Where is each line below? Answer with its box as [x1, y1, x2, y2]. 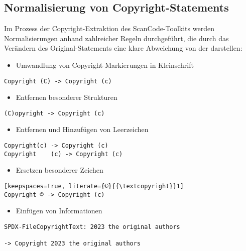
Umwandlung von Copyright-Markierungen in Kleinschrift [16, 59, 194, 70]
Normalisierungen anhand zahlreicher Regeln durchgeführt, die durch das [4, 33, 229, 43]
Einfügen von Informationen [16, 205, 102, 216]
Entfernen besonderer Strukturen [16, 92, 117, 102]
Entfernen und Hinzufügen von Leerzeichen [16, 124, 149, 135]
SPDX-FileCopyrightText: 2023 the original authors [4, 223, 180, 230]
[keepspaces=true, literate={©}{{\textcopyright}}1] [4, 182, 184, 190]
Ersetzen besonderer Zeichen [16, 165, 103, 175]
